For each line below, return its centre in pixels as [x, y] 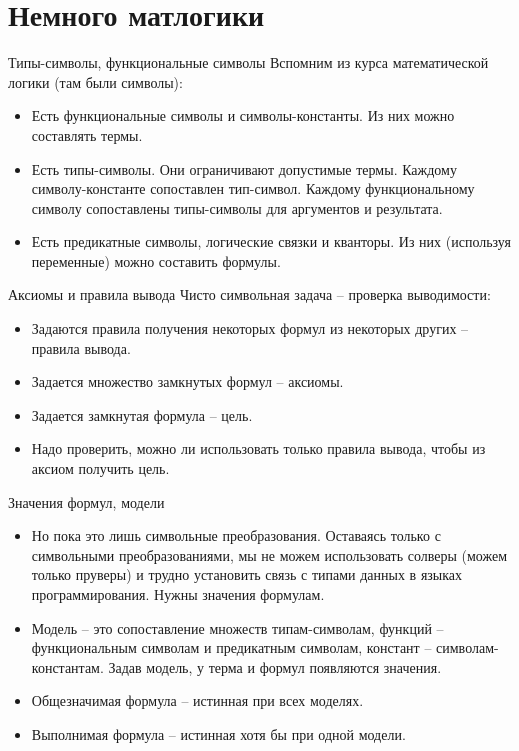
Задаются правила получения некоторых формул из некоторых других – [250, 328]
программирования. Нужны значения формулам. [178, 594]
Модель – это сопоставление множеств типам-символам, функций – [237, 627]
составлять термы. [87, 134]
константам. [67, 666]
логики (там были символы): [95, 81]
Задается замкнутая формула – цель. [142, 414]
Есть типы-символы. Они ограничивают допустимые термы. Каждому [244, 168]
